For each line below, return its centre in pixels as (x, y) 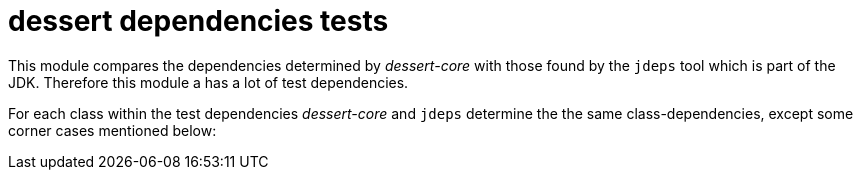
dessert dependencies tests (198, 21)
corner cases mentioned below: (112, 130)
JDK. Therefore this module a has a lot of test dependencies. (208, 82)
